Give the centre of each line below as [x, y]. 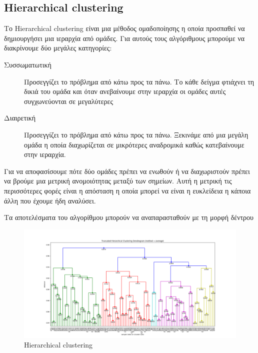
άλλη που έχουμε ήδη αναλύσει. [50, 200]
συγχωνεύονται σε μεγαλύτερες [69, 101]
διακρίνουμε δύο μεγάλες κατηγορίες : [58, 48]
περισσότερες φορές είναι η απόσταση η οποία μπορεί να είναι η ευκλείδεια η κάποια [127, 190]
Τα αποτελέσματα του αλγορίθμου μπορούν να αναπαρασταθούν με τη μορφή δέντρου [129, 217]
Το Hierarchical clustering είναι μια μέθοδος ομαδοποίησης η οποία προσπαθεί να [124, 28]
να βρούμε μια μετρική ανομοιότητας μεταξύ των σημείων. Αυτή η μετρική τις [118, 181]
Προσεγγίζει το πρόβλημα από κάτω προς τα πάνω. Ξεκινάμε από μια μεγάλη [136, 134]
